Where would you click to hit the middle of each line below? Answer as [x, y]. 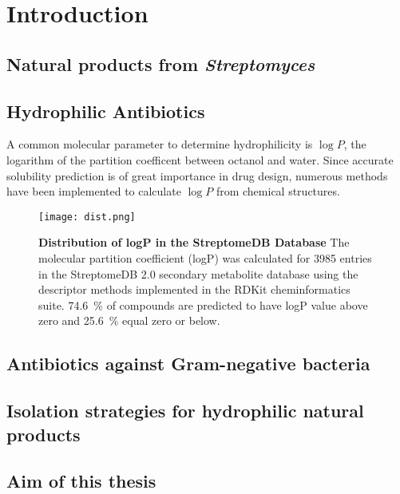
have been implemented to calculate [94, 191]
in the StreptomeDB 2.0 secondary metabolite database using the [198, 273]
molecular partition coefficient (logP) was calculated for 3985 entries [205, 257]
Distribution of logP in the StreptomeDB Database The [194, 242]
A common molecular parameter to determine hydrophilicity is [160, 144]
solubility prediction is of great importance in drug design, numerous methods [197, 175]
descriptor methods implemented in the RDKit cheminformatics [194, 289]
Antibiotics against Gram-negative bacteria [188, 364]
